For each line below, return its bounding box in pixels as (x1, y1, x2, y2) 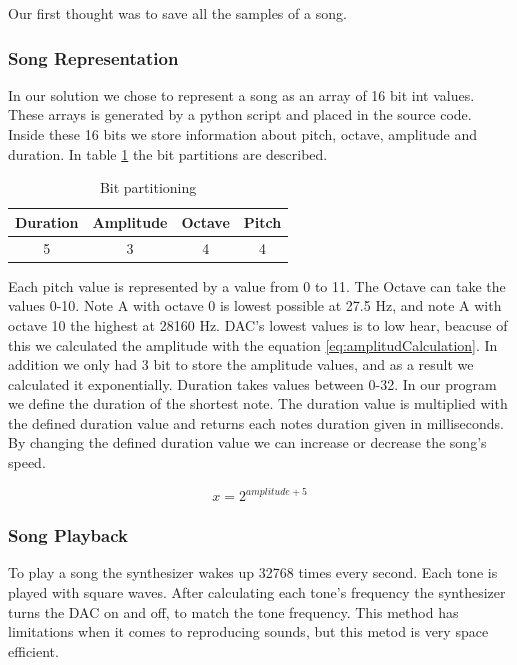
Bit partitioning (99, 177, 197, 198)
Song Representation (8, 45, 179, 70)
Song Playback (8, 523, 128, 548)
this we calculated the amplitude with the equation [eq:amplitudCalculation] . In (8, 334, 498, 355)
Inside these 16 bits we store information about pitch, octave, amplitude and (8, 124, 477, 144)
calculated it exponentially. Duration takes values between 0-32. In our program (8, 373, 497, 394)
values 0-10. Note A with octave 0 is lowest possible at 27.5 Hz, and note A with (8, 295, 502, 316)
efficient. (8, 640, 59, 661)
